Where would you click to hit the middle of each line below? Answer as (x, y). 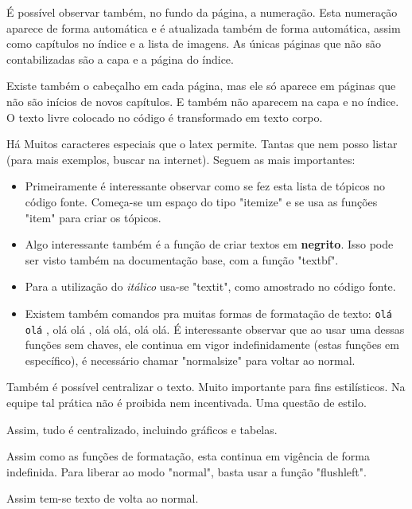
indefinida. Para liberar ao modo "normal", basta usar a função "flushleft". (187, 471)
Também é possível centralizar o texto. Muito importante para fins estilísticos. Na (206, 387)
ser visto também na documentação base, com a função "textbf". (182, 259)
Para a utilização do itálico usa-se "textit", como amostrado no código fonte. (210, 286)
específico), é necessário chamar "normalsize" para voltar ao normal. (190, 360)
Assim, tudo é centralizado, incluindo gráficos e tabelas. (142, 429)
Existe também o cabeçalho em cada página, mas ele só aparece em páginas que (201, 86)
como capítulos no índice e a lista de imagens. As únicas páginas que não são (194, 43)
